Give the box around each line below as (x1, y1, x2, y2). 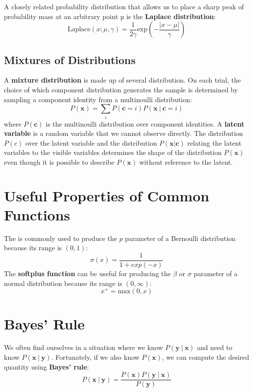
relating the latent (187, 137, 242, 148)
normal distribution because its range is (4, 278, 122, 288)
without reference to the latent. (139, 156, 233, 167)
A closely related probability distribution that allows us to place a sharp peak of (4, 1, 244, 11)
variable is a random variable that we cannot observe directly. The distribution (4, 128, 243, 138)
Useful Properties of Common (4, 185, 210, 205)
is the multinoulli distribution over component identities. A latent (45, 118, 245, 129)
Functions (4, 204, 70, 224)
